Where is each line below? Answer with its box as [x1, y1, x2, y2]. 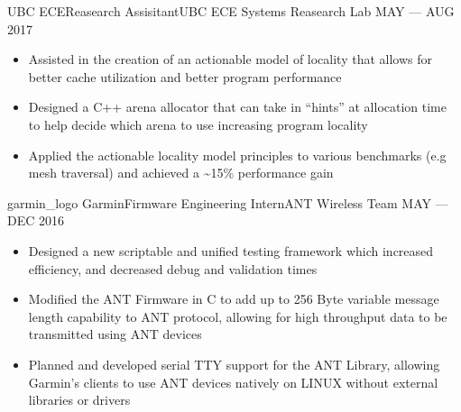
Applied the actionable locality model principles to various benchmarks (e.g [28, 145, 447, 164]
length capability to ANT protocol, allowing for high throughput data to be [28, 307, 447, 325]
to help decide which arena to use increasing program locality [28, 114, 368, 133]
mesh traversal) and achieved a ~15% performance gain [28, 163, 334, 182]
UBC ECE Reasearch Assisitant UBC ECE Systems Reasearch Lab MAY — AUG [7, 2, 455, 20]
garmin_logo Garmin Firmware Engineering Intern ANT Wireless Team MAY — [7, 193, 448, 212]
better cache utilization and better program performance [28, 67, 342, 86]
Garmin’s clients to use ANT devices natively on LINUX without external [28, 372, 438, 391]
